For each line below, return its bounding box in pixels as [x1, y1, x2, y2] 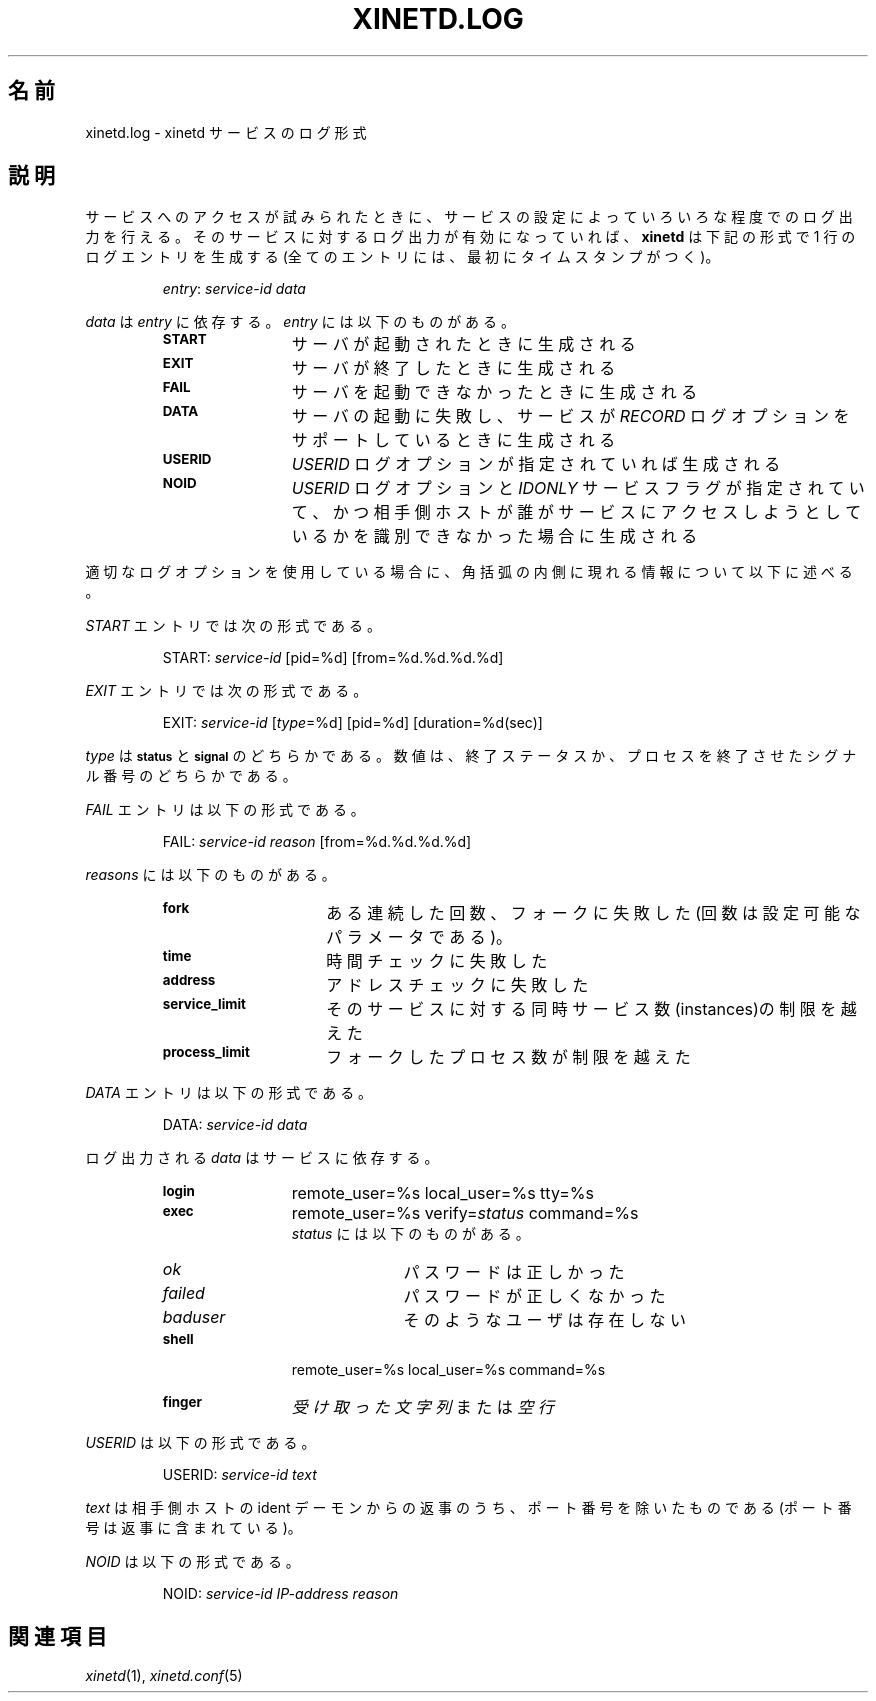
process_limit [162, 1044, 250, 1061]
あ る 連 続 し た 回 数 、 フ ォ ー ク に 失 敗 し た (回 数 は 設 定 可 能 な [326, 903, 861, 924]
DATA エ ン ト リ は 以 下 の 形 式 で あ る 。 [85, 1084, 373, 1102]
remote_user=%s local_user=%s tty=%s [291, 1183, 594, 1204]
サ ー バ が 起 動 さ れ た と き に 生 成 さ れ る [291, 334, 636, 355]
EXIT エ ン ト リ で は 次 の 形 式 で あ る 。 [85, 682, 368, 700]
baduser [162, 1307, 226, 1328]
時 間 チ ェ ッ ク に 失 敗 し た [326, 951, 548, 972]
